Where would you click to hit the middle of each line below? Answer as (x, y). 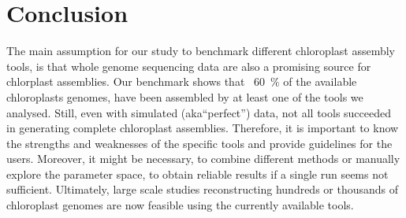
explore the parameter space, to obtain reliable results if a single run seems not (197, 174)
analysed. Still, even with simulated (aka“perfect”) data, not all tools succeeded (199, 112)
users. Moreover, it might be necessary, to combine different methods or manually (203, 159)
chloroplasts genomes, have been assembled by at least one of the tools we (185, 96)
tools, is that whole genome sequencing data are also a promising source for (189, 66)
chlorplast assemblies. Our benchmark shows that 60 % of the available (182, 81)
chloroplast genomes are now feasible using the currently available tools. (180, 205)
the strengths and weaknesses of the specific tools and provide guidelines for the (199, 143)
